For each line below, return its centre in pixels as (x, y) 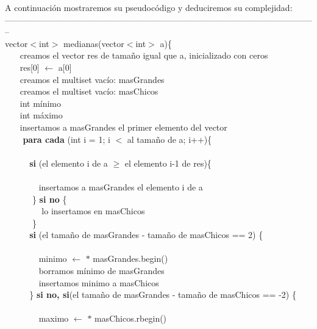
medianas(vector (94, 43)
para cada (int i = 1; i (66, 139)
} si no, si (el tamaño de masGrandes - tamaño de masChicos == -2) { (163, 295)
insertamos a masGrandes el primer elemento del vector (123, 127)
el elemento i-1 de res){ (168, 163)
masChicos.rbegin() (131, 318)
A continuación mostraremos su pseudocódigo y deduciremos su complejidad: (149, 7)
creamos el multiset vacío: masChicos (89, 91)
